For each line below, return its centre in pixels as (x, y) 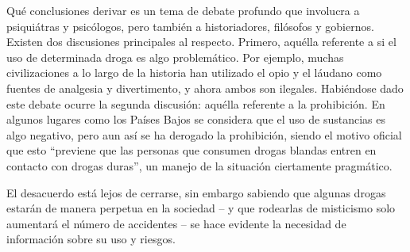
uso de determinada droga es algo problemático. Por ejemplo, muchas (175, 57)
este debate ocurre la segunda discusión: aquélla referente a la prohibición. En (196, 103)
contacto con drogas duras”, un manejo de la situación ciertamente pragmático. (199, 165)
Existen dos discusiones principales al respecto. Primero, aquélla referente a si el (201, 42)
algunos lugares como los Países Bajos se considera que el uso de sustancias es (196, 119)
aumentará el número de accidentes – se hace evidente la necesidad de (176, 223)
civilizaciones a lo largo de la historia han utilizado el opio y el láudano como (194, 73)
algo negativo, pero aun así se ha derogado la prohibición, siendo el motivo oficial (204, 134)
